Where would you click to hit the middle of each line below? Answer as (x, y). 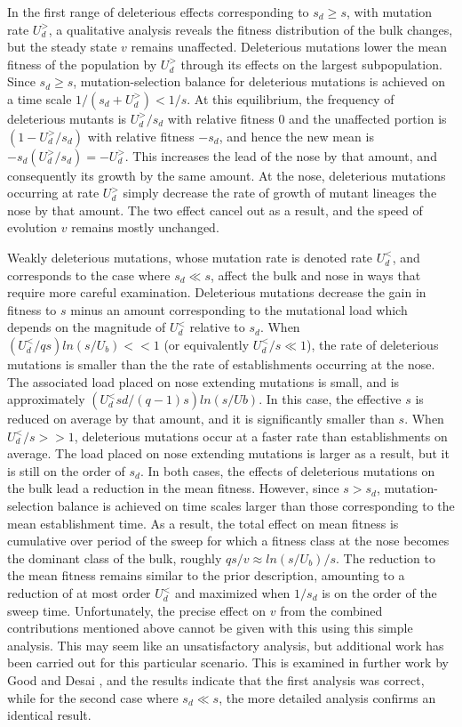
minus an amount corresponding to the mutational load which (239, 309)
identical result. (49, 715)
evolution (32, 227)
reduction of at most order (79, 593)
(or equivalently (207, 344)
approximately (46, 399)
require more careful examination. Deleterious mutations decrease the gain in (217, 292)
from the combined (331, 610)
